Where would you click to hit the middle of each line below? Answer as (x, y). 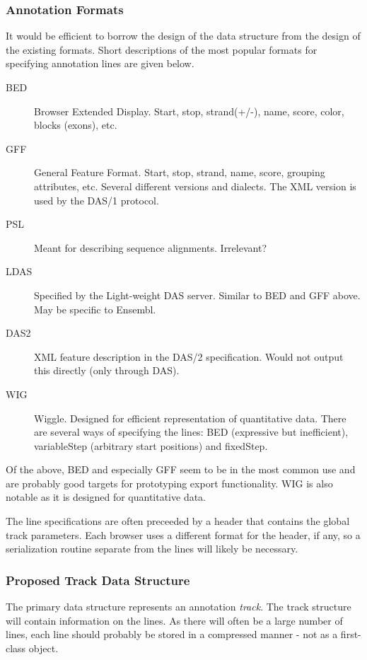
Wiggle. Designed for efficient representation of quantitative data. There (190, 418)
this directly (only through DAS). (107, 370)
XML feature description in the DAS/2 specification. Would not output (189, 356)
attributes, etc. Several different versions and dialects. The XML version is (195, 186)
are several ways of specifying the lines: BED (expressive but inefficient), (191, 432)
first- (351, 634)
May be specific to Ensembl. (95, 309)
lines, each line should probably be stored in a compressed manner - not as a (172, 634)
